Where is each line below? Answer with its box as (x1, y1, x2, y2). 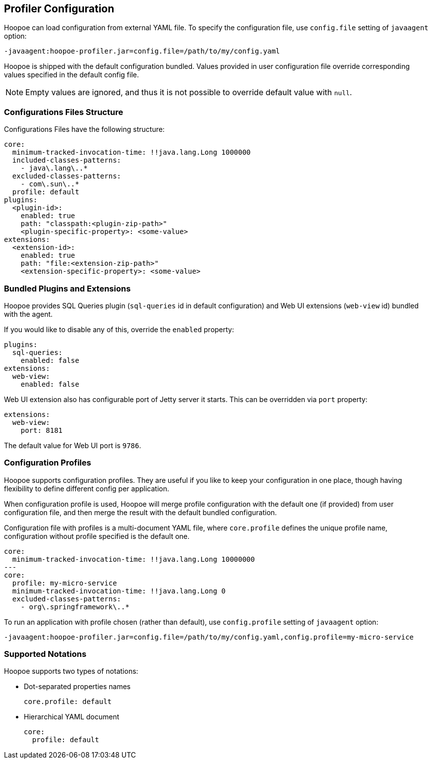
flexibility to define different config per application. (4, 484, 169, 493)
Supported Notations (4, 649, 87, 659)
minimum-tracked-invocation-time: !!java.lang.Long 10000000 (12, 555, 255, 563)
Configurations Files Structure (4, 107, 123, 117)
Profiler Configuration (4, 2, 115, 15)
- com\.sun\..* (20, 180, 79, 188)
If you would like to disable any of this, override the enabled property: (4, 325, 234, 334)
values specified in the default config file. (4, 70, 139, 79)
